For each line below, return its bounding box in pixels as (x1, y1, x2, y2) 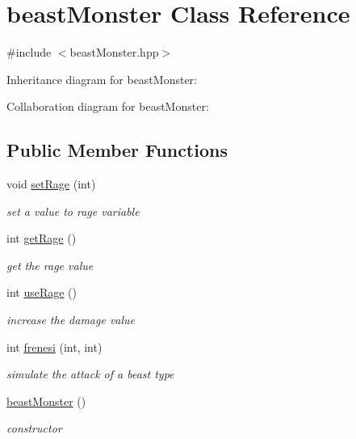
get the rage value (6, 256, 94, 273)
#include (6, 44, 52, 61)
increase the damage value (6, 311, 136, 328)
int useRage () (6, 284, 77, 301)
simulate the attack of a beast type (6, 365, 174, 382)
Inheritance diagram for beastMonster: (6, 70, 197, 87)
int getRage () (6, 230, 77, 247)
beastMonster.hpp (69, 44, 159, 61)
